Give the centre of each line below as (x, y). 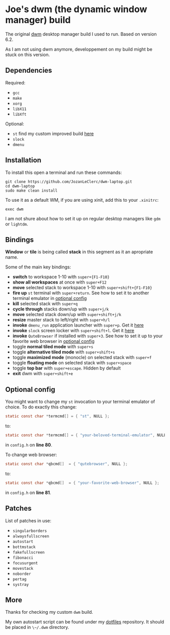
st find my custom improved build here (53, 133)
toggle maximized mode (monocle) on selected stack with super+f (82, 357)
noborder (22, 574)
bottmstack (24, 547)
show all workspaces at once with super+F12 (59, 282)
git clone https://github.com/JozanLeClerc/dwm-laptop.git (69, 182)
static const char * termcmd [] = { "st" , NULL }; (57, 416)
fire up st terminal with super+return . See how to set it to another (81, 293)
